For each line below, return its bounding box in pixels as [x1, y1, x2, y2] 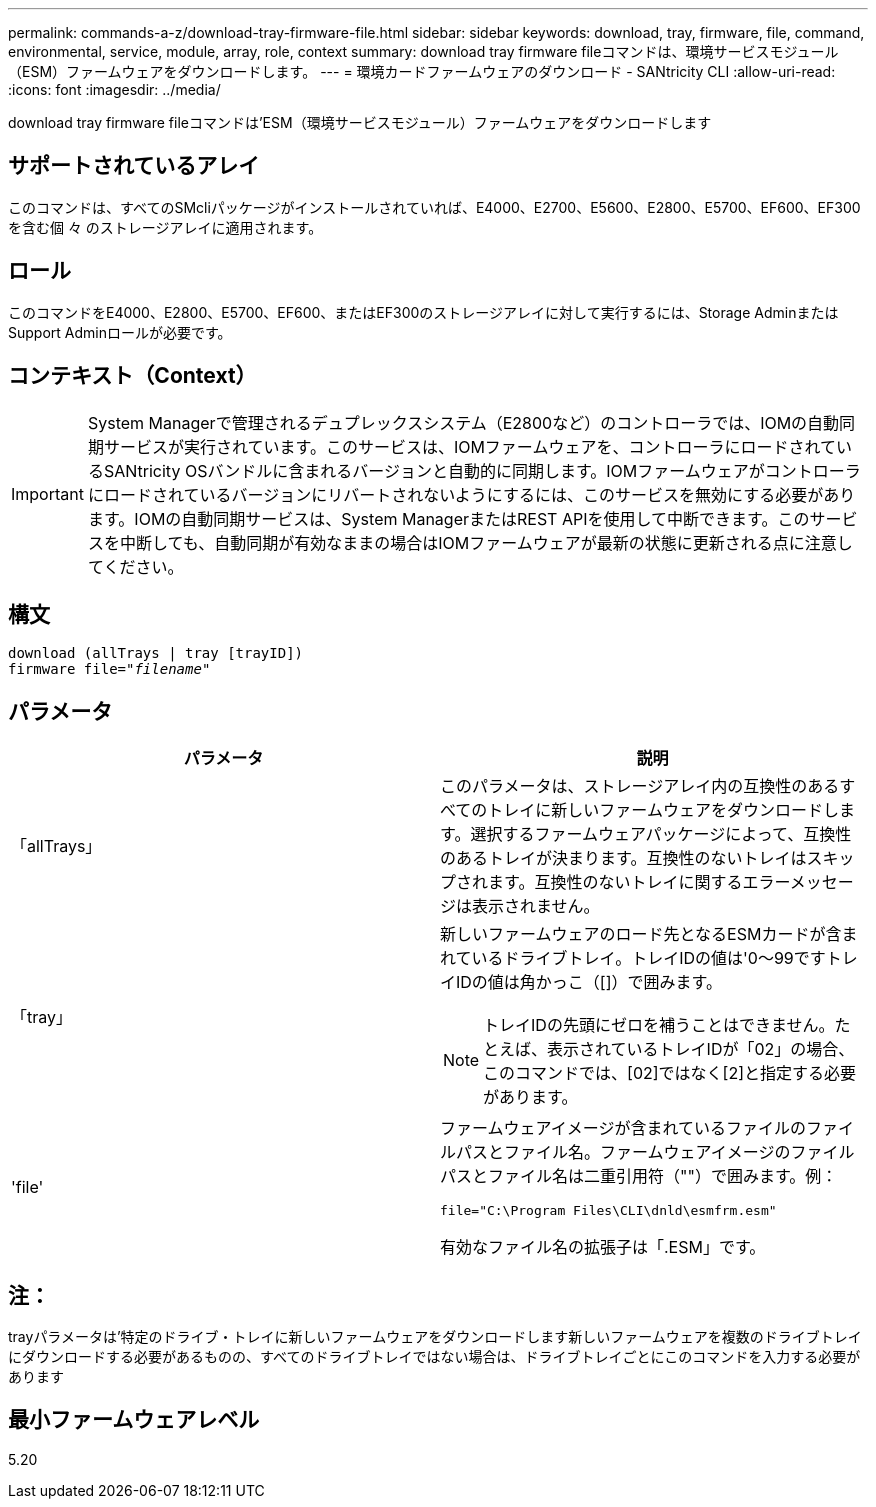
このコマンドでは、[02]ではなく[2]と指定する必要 [483, 1063, 857, 1084]
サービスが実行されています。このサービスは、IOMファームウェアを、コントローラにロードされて [103, 436, 836, 457]
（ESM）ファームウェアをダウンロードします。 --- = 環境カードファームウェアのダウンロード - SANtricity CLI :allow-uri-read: [8, 63, 836, 80]
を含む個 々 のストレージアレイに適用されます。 [8, 218, 323, 236]
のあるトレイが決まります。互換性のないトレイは [440, 848, 807, 869]
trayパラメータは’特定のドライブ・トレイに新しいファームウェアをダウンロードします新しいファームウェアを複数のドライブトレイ [8, 1328, 862, 1346]
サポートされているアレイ [8, 153, 260, 179]
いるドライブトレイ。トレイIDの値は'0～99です [471, 948, 826, 969]
